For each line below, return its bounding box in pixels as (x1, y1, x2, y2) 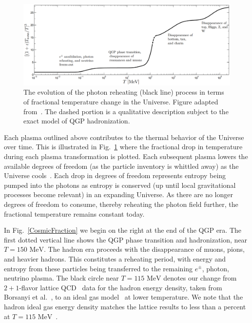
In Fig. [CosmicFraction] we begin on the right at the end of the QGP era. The (4, 225, 242, 235)
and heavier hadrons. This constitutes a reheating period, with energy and (4, 253, 226, 263)
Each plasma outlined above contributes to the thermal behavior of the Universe (4, 132, 244, 142)
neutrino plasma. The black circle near (4, 273, 119, 283)
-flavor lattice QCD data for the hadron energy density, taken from (19, 282, 222, 292)
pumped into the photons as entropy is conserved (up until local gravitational (4, 180, 236, 190)
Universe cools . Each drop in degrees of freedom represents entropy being (4, 170, 226, 181)
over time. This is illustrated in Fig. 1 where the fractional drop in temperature (4, 141, 243, 152)
